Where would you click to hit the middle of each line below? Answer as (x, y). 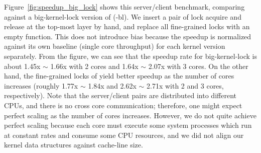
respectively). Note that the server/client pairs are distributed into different (120, 95)
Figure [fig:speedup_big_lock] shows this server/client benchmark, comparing (124, 7)
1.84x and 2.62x (112, 85)
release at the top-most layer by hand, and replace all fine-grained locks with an (127, 26)
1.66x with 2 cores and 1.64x (94, 66)
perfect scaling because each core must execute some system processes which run (128, 125)
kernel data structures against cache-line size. (74, 145)
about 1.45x (22, 66)
